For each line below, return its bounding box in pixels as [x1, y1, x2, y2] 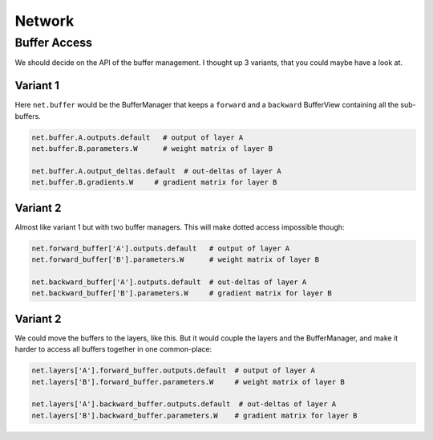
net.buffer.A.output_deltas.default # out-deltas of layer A [31, 166, 281, 176]
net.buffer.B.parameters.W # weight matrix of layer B [31, 145, 273, 153]
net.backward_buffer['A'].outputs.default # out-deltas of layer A [31, 277, 307, 287]
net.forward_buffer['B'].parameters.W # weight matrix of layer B [31, 255, 320, 264]
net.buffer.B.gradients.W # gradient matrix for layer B [31, 177, 277, 187]
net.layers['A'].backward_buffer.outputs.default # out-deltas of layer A [31, 400, 337, 409]
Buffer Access [14, 35, 92, 50]
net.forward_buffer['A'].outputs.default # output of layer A [31, 243, 290, 253]
